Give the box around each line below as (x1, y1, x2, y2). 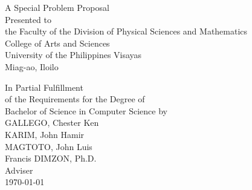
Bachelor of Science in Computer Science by (5, 104, 167, 117)
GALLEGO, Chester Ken (5, 116, 99, 129)
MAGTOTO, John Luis (5, 140, 92, 152)
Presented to (5, 13, 51, 25)
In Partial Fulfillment (5, 80, 83, 93)
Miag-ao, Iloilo (5, 60, 59, 73)
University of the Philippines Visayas (5, 48, 142, 61)
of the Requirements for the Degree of (5, 93, 145, 105)
